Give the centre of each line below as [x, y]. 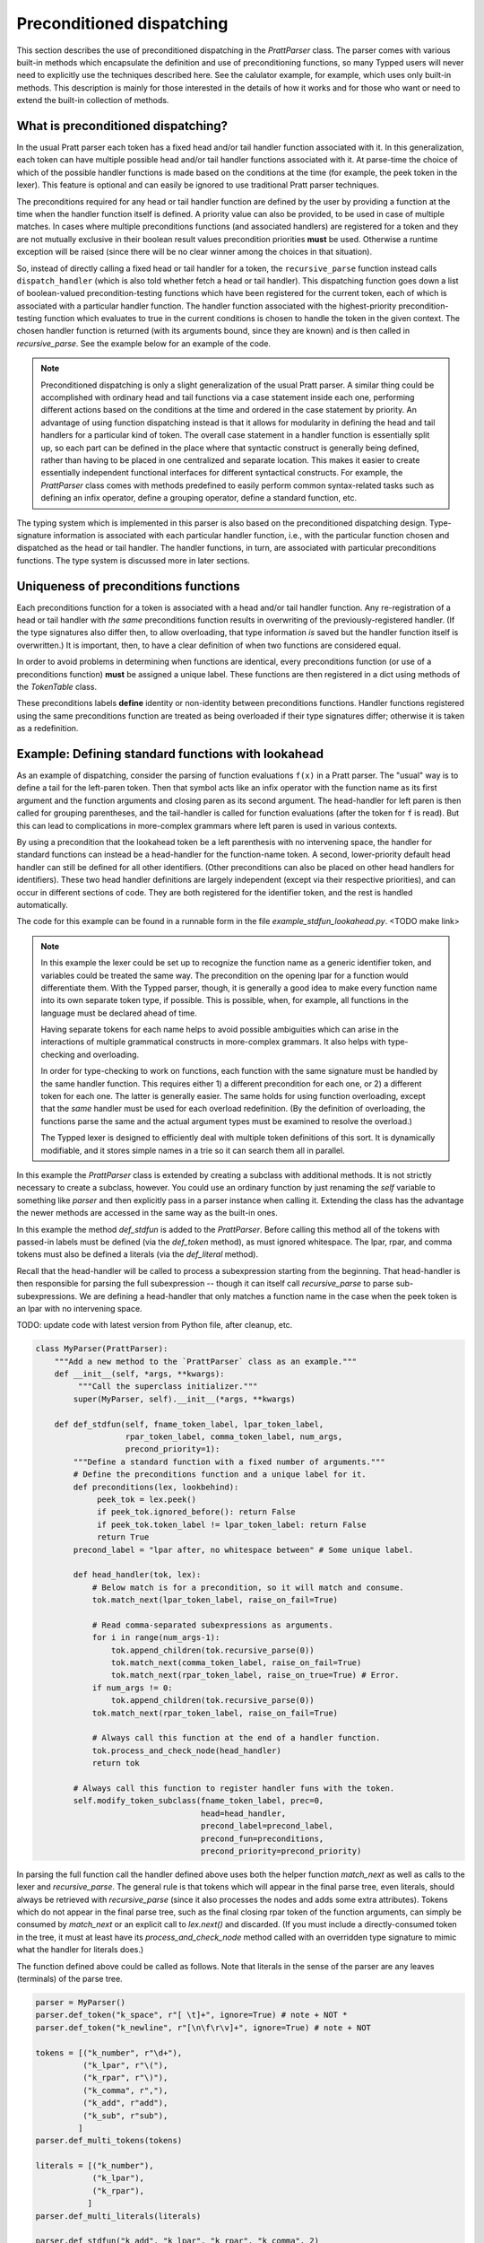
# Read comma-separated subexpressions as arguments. [212, 1625]
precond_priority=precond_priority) [281, 1851]
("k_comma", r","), [125, 2090]
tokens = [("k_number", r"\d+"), [109, 2053]
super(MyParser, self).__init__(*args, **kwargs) [184, 1399]
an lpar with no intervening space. [79, 1308]
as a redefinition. [48, 729]
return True [123, 1537]
